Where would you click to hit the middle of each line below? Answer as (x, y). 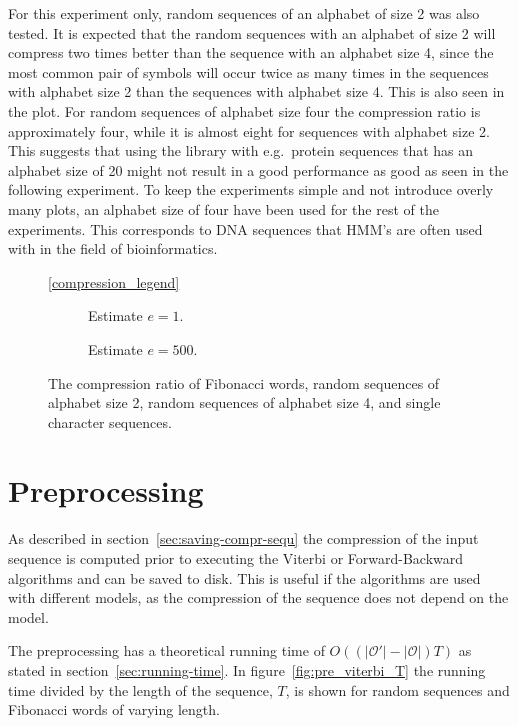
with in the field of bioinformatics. (113, 248)
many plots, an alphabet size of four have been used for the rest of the (223, 208)
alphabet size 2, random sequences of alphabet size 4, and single (244, 402)
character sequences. (110, 421)
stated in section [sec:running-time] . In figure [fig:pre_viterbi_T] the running (247, 669)
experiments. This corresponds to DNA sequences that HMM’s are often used (245, 228)
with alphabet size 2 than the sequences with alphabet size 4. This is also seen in (256, 91)
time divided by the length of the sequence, (140, 689)
